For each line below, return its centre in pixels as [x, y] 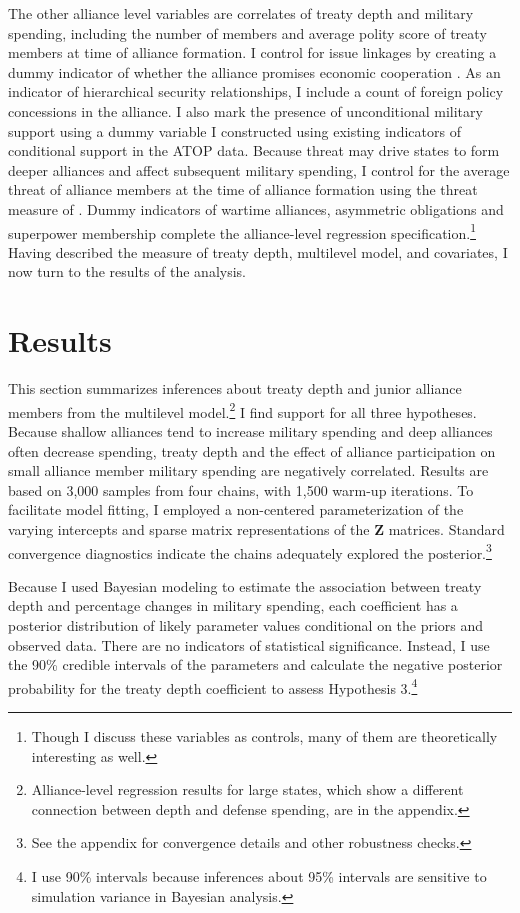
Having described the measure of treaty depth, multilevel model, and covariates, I [258, 251]
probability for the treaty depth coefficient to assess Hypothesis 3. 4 [213, 686]
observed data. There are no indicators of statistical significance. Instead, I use [249, 644]
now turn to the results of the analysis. [127, 271]
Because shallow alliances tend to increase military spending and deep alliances [250, 430]
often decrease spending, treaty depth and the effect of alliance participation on [252, 450]
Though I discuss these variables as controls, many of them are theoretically [264, 735]
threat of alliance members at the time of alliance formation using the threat [243, 189]
